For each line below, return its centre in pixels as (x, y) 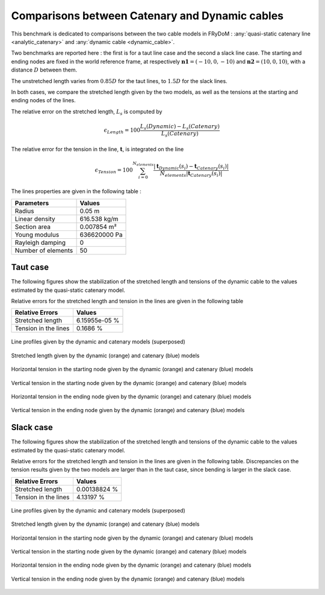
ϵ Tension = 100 (114, 171)
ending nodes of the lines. (44, 100)
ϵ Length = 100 (122, 131)
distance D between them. (44, 70)
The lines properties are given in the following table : (76, 191)
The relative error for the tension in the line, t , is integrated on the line (97, 149)
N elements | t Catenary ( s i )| (191, 174)
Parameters (32, 203)
